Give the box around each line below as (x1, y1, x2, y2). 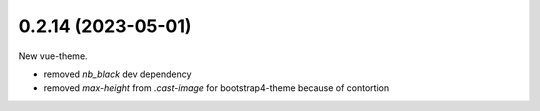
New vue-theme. (18, 50, 89, 62)
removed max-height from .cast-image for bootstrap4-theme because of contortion (43, 82, 390, 94)
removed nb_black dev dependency (43, 68, 192, 80)
